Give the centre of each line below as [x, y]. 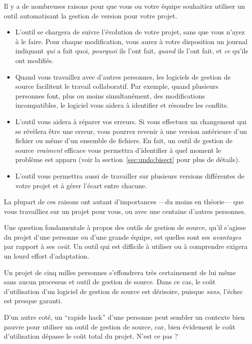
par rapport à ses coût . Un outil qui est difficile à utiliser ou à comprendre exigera [126, 246]
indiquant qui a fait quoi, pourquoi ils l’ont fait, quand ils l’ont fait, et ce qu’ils [132, 51]
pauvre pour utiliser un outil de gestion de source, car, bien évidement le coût [120, 326]
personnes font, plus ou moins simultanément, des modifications [110, 95]
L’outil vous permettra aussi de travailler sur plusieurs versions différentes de [130, 175]
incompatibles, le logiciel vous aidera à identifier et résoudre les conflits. [122, 105]
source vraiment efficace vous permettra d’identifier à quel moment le [118, 150]
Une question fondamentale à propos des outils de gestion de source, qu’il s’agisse [125, 227]
